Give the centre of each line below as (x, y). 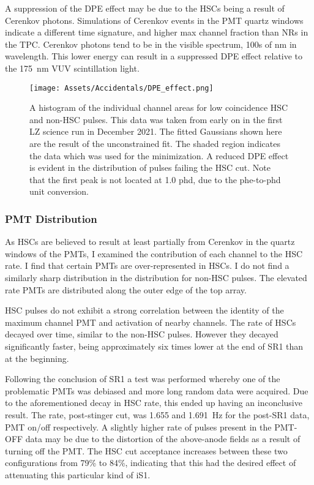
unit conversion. (59, 191)
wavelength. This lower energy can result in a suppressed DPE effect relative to (154, 56)
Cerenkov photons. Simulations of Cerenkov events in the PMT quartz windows (154, 20)
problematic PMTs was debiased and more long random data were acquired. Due (157, 390)
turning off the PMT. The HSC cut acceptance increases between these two (146, 450)
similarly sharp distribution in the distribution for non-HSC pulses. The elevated (156, 277)
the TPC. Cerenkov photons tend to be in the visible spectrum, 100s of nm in (151, 44)
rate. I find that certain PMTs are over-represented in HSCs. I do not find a (147, 265)
